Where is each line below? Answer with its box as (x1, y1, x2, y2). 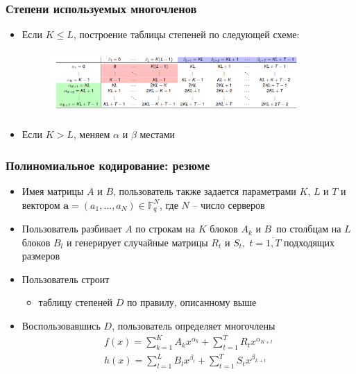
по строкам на (135, 221, 196, 236)
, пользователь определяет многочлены (112, 318, 276, 333)
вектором (22, 197, 60, 212)
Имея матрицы (22, 184, 84, 198)
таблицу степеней (38, 295, 112, 309)
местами (139, 127, 175, 142)
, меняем (73, 127, 110, 142)
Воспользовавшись (22, 318, 101, 333)
